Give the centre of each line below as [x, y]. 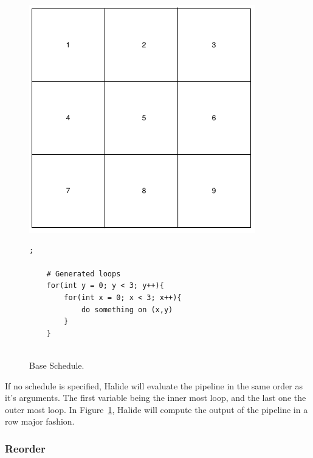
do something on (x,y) [127, 309]
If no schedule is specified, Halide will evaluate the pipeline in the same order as [154, 385]
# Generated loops [84, 274]
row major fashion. [40, 421]
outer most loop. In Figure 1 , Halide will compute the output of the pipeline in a [156, 409]
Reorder [25, 448]
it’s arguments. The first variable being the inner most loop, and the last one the [156, 398]
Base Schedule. [57, 365]
